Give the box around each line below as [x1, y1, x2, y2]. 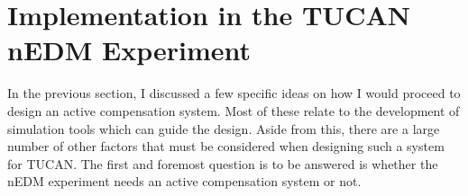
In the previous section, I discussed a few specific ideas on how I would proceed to [7, 84, 461, 102]
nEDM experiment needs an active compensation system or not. [7, 172, 362, 191]
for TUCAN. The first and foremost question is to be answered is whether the [7, 154, 438, 173]
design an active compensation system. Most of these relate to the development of [7, 101, 460, 120]
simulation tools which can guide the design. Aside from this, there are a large [7, 119, 440, 138]
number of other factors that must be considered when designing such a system [7, 137, 445, 156]
